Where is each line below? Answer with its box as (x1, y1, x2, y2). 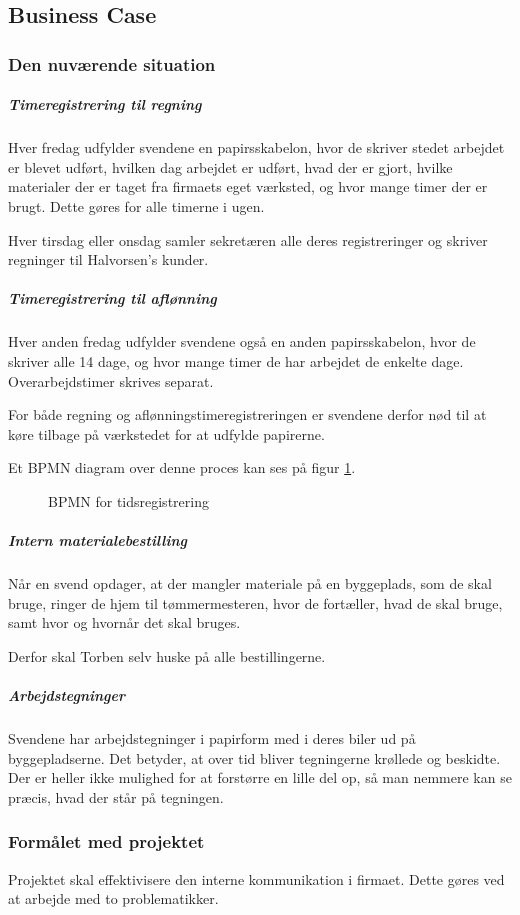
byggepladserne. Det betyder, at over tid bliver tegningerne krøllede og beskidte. (8, 747, 501, 768)
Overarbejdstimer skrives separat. (8, 370, 214, 391)
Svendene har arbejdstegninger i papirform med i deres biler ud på (8, 727, 416, 748)
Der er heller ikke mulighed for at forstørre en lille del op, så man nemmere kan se (8, 767, 512, 788)
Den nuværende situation (8, 51, 216, 76)
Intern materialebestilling (8, 530, 188, 551)
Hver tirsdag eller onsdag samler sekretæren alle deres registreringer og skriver (8, 229, 488, 250)
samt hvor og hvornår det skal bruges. (8, 612, 241, 633)
